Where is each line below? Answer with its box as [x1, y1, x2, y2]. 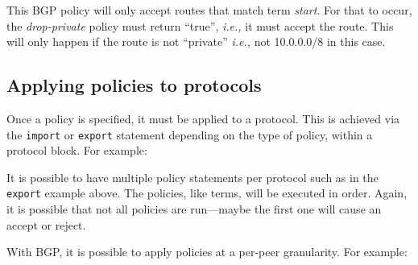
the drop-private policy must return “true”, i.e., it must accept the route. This [6, 17, 394, 34]
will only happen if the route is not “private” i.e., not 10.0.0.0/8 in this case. [6, 33, 386, 50]
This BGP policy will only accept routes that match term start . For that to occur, [6, 2, 412, 18]
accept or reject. [6, 216, 86, 233]
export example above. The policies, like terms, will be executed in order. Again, [6, 184, 408, 201]
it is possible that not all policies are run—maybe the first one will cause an [6, 201, 382, 217]
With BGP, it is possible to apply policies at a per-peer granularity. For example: [6, 243, 408, 260]
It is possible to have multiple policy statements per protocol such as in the [6, 168, 379, 185]
